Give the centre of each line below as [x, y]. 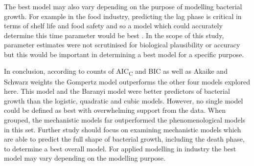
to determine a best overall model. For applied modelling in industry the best [120, 148]
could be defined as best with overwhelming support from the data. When [115, 110]
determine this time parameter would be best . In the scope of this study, [114, 35]
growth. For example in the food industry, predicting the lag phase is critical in [123, 16]
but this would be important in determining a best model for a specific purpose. [124, 54]
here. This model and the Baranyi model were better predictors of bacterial [117, 91]
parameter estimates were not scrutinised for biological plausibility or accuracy [122, 45]
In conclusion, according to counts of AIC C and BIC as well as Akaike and [116, 71]
